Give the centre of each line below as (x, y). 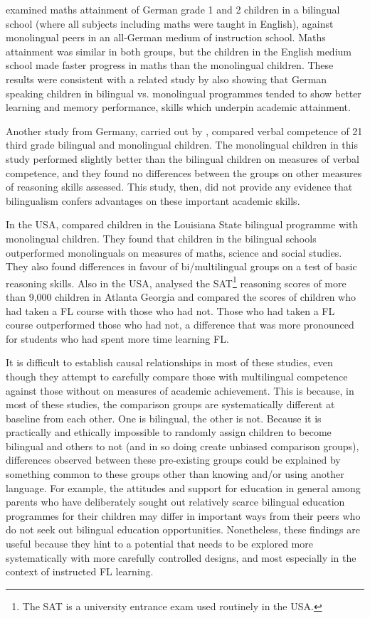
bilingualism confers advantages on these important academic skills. (153, 200)
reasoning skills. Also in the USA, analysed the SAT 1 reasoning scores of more (176, 282)
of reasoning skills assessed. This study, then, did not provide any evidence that (179, 187)
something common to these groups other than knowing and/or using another (175, 474)
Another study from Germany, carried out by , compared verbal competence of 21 (184, 130)
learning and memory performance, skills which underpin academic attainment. (178, 107)
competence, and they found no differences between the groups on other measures (184, 172)
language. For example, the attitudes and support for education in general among (183, 488)
